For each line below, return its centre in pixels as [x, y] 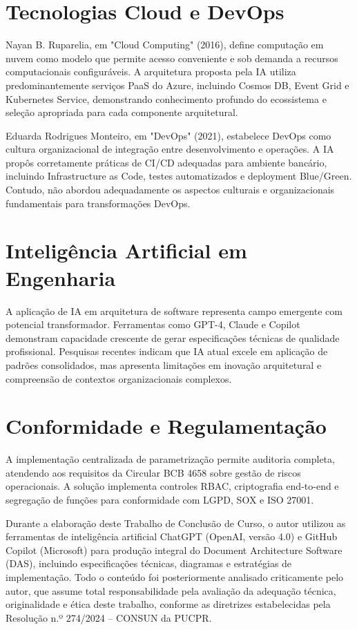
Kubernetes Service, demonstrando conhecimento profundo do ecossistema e [166, 98]
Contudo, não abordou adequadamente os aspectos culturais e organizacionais [170, 190]
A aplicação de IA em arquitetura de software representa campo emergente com [174, 311]
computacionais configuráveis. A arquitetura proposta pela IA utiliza [151, 71]
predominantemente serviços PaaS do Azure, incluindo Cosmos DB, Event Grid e [177, 85]
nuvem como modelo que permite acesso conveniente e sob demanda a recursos [172, 58]
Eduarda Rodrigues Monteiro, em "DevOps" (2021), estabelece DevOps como [168, 135]
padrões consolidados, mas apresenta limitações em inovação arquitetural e [164, 364]
